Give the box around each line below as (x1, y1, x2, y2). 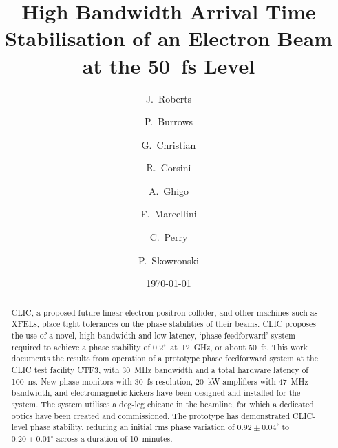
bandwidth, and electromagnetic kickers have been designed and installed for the (11, 387, 301, 398)
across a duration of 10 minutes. (56, 432, 173, 444)
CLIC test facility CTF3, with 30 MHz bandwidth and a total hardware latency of (11, 363, 308, 375)
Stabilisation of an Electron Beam (4, 24, 332, 52)
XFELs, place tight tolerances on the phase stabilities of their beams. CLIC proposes (11, 318, 316, 330)
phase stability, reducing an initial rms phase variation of (30, 421, 235, 433)
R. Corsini (146, 160, 191, 175)
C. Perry (149, 230, 188, 244)
